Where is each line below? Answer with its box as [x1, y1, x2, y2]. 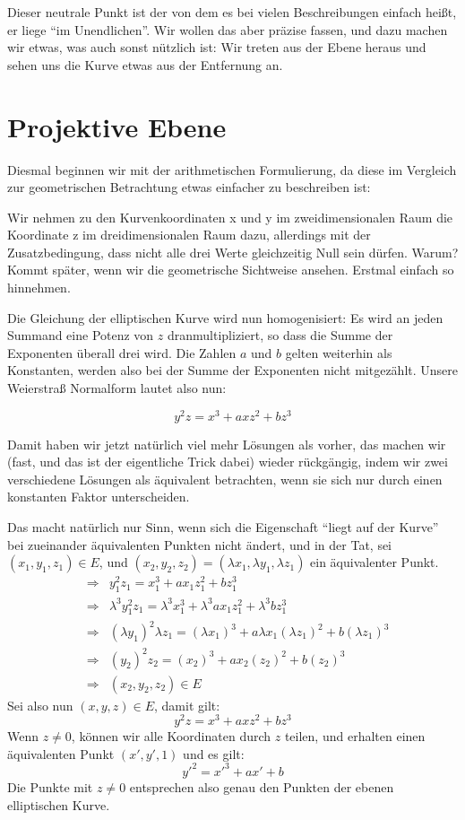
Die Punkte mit [7, 777, 93, 796]
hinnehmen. [7, 278, 71, 297]
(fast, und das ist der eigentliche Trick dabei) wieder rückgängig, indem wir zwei [7, 452, 448, 471]
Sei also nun [7, 695, 73, 714]
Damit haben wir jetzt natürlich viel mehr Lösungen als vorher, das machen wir [7, 434, 446, 453]
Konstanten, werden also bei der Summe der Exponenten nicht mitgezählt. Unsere [7, 361, 459, 379]
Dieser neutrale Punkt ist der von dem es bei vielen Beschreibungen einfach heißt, [7, 3, 457, 21]
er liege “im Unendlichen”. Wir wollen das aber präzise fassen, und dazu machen [7, 20, 448, 39]
